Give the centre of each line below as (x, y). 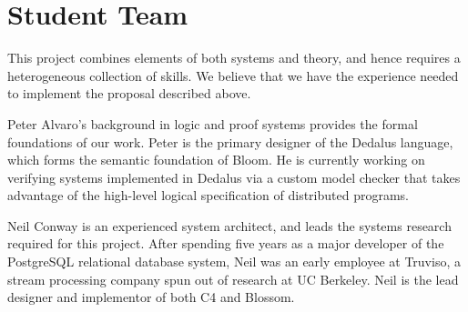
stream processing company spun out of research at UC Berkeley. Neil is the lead (233, 279)
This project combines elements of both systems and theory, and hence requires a (234, 58)
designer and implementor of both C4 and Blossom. (151, 297)
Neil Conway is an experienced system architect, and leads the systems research (229, 225)
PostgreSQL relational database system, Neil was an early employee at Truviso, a (234, 262)
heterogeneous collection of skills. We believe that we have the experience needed (233, 75)
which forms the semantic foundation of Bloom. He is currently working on (216, 160)
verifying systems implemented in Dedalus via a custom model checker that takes (234, 177)
